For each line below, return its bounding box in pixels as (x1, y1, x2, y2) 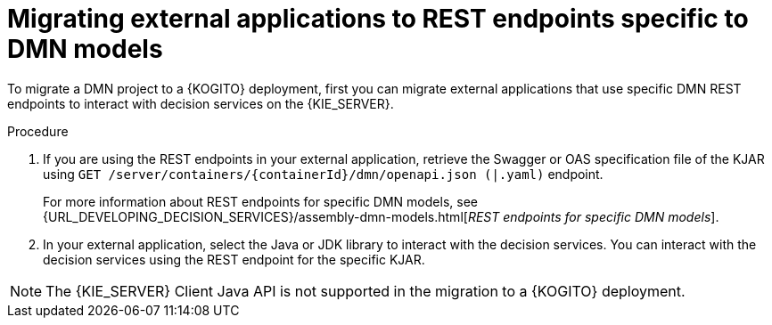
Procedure (7, 123, 69, 139)
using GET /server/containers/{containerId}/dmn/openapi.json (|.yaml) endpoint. (43, 166, 604, 182)
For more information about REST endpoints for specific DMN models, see (43, 193, 478, 209)
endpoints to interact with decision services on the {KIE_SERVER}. (7, 95, 394, 111)
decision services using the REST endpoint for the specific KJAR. (43, 251, 425, 267)
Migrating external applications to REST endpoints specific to (7, 4, 749, 34)
